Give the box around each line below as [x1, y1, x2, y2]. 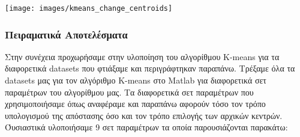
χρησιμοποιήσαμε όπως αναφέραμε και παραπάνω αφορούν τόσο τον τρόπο [5, 97, 266, 110]
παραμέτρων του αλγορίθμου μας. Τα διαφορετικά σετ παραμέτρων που [5, 85, 254, 98]
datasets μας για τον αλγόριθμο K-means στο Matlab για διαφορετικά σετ [5, 74, 266, 87]
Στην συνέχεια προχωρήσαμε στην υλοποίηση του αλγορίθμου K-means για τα [5, 50, 280, 62]
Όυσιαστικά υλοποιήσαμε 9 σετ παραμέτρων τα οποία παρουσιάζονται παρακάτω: [5, 121, 288, 133]
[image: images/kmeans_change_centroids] [5, 4, 173, 13]
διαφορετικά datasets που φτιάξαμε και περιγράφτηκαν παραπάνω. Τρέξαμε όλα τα [5, 62, 295, 75]
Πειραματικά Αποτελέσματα [5, 26, 128, 41]
